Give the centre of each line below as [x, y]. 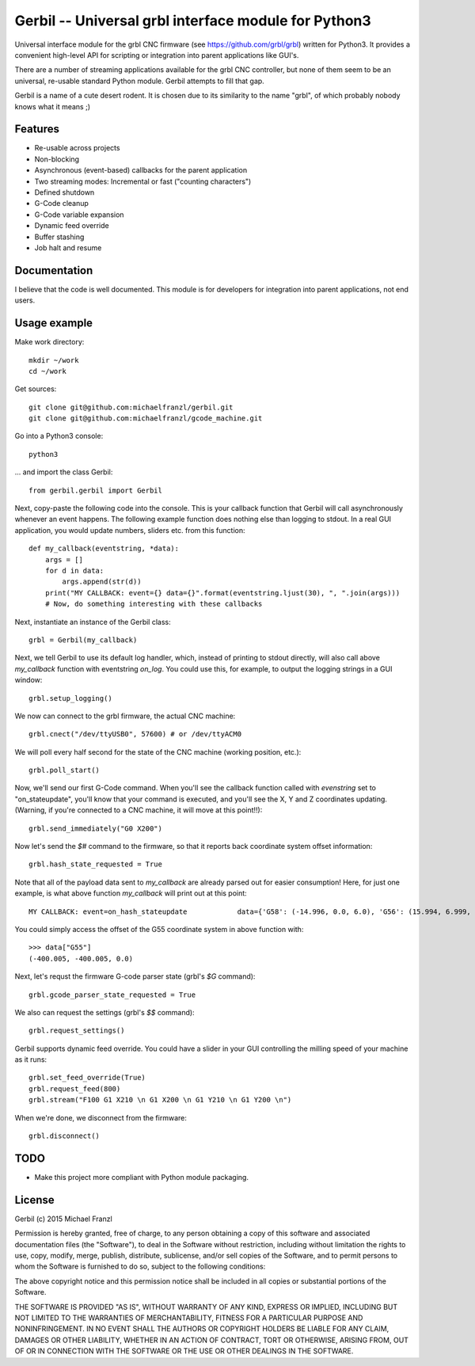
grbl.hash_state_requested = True [95, 864]
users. [25, 300]
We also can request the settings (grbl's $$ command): [104, 1012]
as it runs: [31, 1060]
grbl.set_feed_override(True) [87, 1078]
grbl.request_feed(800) [75, 1088]
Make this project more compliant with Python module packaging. [142, 1177]
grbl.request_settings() [77, 1031]
